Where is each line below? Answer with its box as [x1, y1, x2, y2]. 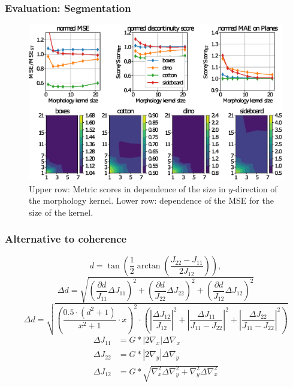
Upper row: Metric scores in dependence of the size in [29, 182, 226, 195]
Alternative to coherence [5, 231, 127, 246]
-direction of [232, 182, 277, 195]
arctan [137, 261, 161, 270]
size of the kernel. [29, 205, 93, 218]
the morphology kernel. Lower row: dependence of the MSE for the [29, 194, 274, 207]
